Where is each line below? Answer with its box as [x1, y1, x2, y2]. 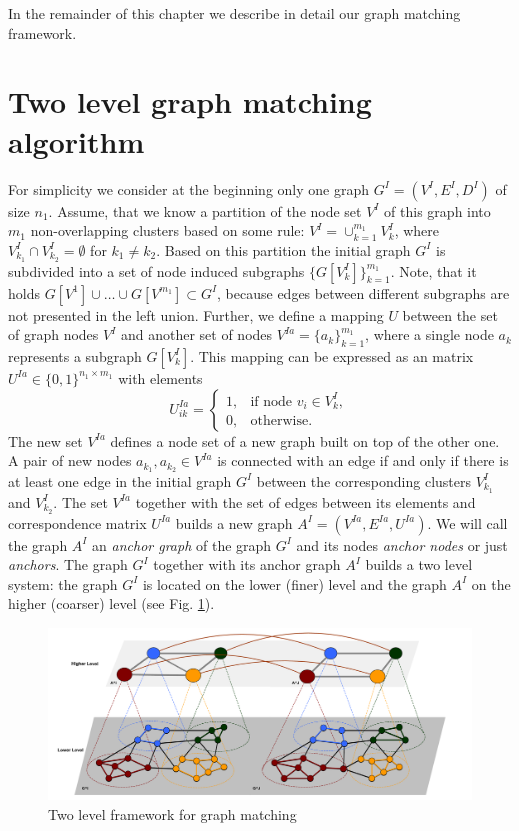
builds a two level [365, 554, 473, 575]
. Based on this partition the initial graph [156, 239, 411, 260]
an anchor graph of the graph [92, 534, 272, 555]
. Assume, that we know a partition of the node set [48, 200, 362, 221]
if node [250, 394, 293, 409]
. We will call [427, 512, 508, 533]
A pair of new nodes [8, 450, 132, 471]
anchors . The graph [8, 554, 128, 575]
